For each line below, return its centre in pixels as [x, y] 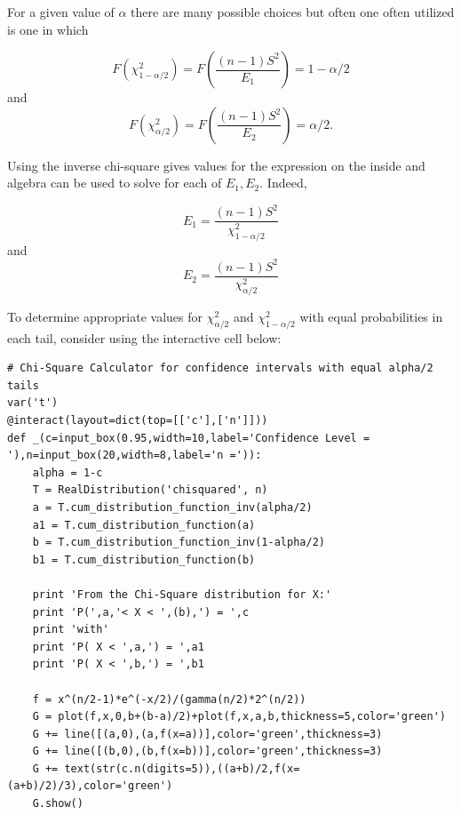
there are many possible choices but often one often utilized [293, 12]
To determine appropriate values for [105, 316]
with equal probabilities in [371, 316]
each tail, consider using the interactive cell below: [144, 337]
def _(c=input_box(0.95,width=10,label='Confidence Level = [189, 438]
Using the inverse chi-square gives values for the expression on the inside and [216, 165]
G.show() [58, 804]
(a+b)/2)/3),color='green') [90, 786]
